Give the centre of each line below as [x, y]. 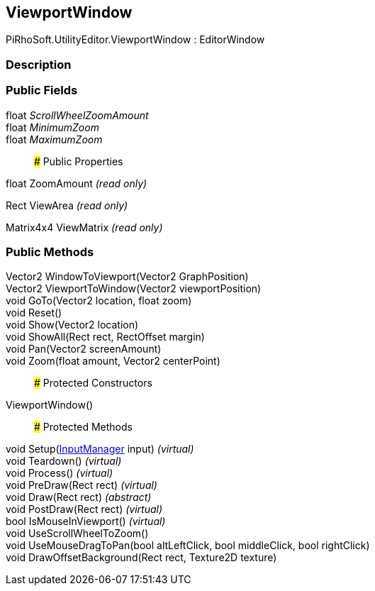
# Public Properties [79, 161]
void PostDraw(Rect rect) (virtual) [84, 509]
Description [39, 64]
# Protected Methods [83, 427]
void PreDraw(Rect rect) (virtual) [82, 485]
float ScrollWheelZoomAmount [77, 115]
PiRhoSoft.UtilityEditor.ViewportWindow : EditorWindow [135, 40]
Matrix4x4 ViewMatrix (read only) [84, 227]
